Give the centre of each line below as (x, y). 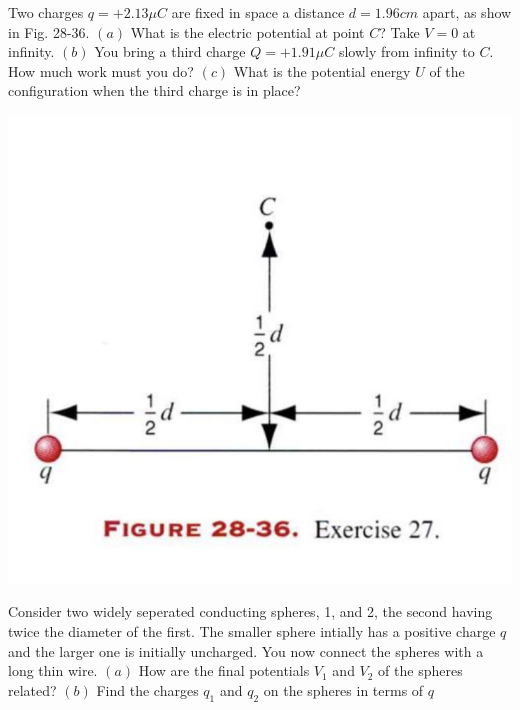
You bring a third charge (170, 51)
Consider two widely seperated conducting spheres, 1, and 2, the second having (250, 611)
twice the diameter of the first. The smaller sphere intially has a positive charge (252, 630)
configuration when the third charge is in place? (154, 90)
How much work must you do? (101, 70)
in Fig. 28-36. (49, 31)
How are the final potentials (224, 670)
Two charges (46, 12)
